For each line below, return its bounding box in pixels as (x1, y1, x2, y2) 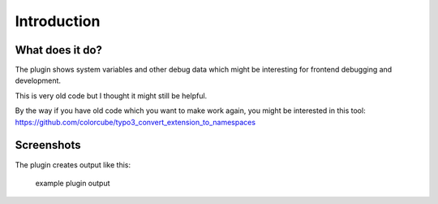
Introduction (15, 12, 101, 30)
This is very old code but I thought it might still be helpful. (15, 90, 208, 101)
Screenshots (15, 138, 81, 152)
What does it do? (15, 43, 103, 57)
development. (15, 76, 61, 85)
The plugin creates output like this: (15, 159, 131, 170)
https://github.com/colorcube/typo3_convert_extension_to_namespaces (15, 117, 255, 127)
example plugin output (35, 178, 110, 188)
